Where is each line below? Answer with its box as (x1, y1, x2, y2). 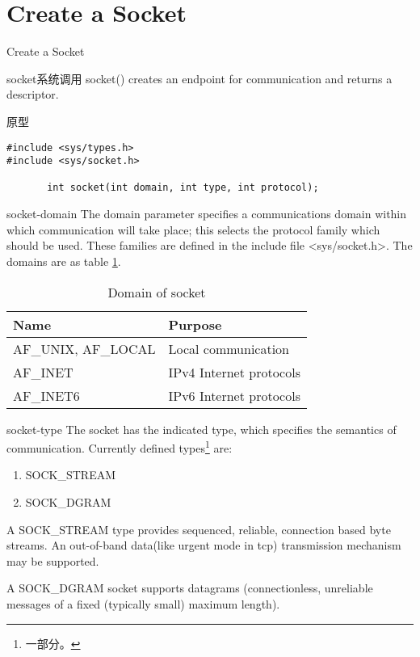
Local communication (168, 339, 290, 358)
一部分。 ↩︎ (25, 634, 81, 651)
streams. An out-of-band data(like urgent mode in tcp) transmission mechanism (6, 537, 401, 554)
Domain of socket (107, 282, 206, 301)
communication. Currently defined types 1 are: (6, 437, 233, 456)
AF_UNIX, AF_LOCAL (13, 339, 156, 358)
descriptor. (6, 86, 59, 103)
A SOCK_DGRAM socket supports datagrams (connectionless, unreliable (6, 579, 373, 596)
